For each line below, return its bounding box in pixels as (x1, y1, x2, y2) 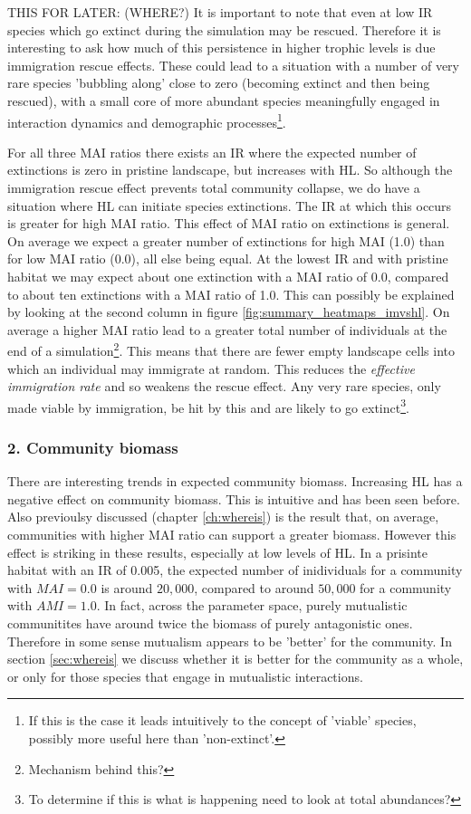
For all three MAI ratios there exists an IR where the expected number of (7, 142, 417, 161)
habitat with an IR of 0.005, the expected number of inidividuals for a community (7, 560, 463, 579)
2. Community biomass (7, 436, 178, 458)
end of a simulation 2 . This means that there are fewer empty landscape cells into (7, 339, 455, 359)
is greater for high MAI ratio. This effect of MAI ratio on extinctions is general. (7, 214, 450, 233)
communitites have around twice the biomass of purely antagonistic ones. (7, 614, 413, 632)
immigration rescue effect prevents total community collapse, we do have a (7, 178, 420, 196)
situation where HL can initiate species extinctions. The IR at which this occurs (7, 196, 452, 215)
